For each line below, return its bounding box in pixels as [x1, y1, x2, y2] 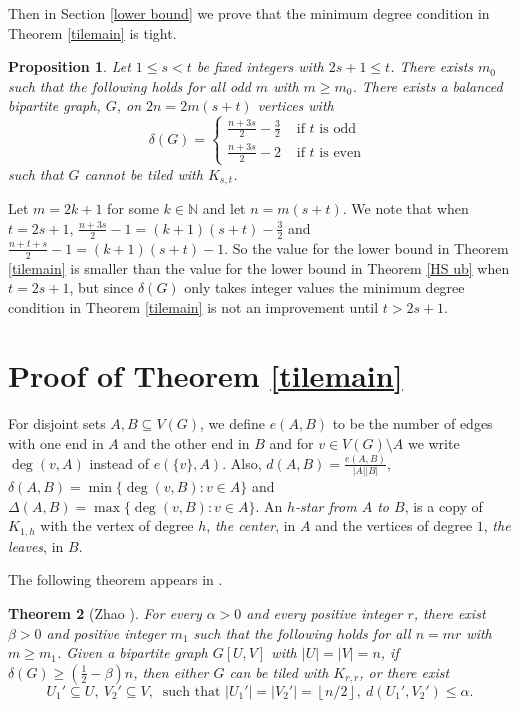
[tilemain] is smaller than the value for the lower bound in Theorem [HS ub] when [8, 257, 510, 278]
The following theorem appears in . [8, 569, 223, 590]
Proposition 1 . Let [8, 56, 131, 77]
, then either [133, 661, 209, 682]
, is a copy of [404, 495, 483, 516]
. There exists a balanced [352, 75, 503, 96]
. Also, [222, 452, 262, 473]
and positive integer [46, 622, 166, 643]
